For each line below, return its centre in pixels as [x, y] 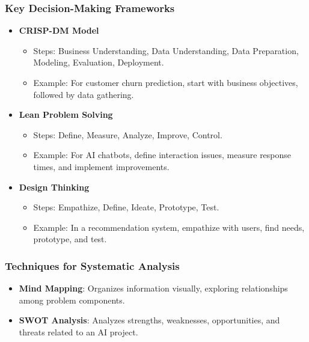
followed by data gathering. [84, 94]
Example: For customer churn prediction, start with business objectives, [166, 82]
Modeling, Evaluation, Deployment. [99, 62]
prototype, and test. [70, 239]
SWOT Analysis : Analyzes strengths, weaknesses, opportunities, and [149, 320]
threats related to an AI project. [78, 331]
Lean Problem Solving [66, 115]
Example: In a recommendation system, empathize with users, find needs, [169, 227]
